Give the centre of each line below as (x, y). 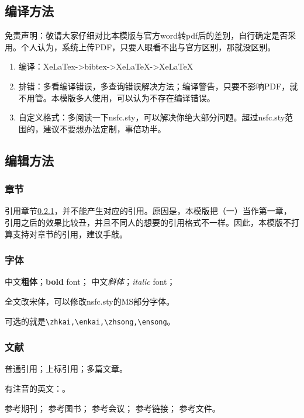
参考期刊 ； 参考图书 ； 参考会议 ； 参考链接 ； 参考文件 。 (113, 408)
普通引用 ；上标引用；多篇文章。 (66, 369)
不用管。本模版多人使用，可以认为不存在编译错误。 (117, 97)
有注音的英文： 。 (37, 388)
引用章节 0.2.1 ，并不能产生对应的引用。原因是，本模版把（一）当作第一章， (148, 211)
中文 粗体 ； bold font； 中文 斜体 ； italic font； (90, 281)
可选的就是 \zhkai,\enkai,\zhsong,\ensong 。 (90, 321)
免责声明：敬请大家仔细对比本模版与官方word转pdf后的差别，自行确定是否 (146, 35)
